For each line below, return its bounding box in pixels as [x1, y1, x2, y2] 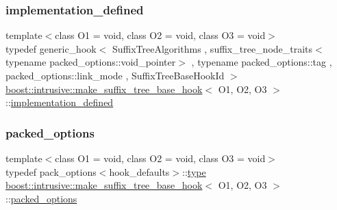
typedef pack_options [5, 164, 97, 179]
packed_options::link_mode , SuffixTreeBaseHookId [5, 68, 225, 82]
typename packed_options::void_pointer [5, 55, 176, 69]
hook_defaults [109, 164, 170, 179]
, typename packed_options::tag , [191, 55, 332, 69]
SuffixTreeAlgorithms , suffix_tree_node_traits [112, 41, 313, 55]
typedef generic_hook [5, 41, 97, 55]
